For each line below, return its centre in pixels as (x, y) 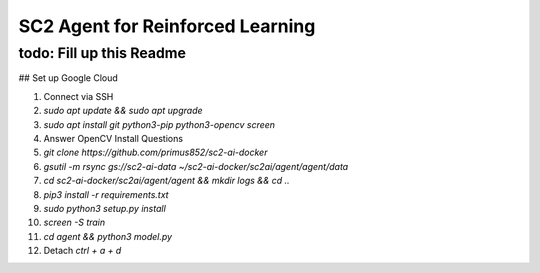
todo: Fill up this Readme (102, 53)
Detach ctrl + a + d (82, 251)
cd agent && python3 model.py (108, 236)
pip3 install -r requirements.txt (106, 194)
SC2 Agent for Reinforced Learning (167, 26)
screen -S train (74, 222)
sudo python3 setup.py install (105, 208)
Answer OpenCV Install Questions (113, 138)
